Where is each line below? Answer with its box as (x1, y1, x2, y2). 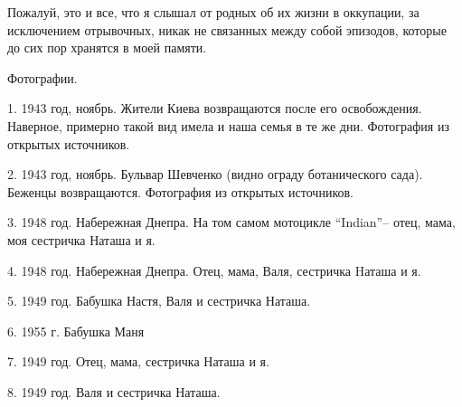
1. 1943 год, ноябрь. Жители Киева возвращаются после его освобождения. (7, 99, 422, 118)
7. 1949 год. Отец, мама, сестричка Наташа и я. (7, 352, 269, 371)
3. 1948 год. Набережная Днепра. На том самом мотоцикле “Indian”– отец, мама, (7, 213, 456, 232)
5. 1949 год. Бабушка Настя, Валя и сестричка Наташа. (7, 291, 311, 310)
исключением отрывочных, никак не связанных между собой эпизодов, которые (7, 20, 447, 39)
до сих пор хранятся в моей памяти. (7, 38, 207, 57)
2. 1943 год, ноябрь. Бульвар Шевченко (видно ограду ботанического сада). (7, 165, 423, 184)
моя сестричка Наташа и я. (7, 230, 156, 249)
